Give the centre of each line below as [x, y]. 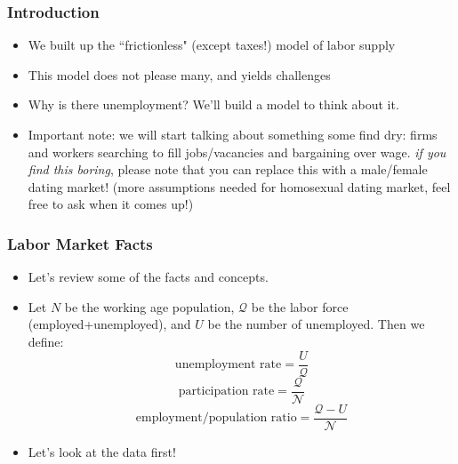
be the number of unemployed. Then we [316, 324]
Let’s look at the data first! [102, 451]
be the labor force [300, 306]
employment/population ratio [216, 418]
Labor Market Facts [80, 243]
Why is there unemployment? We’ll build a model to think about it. [213, 104]
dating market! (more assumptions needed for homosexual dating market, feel [239, 186]
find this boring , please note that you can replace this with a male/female [228, 169]
